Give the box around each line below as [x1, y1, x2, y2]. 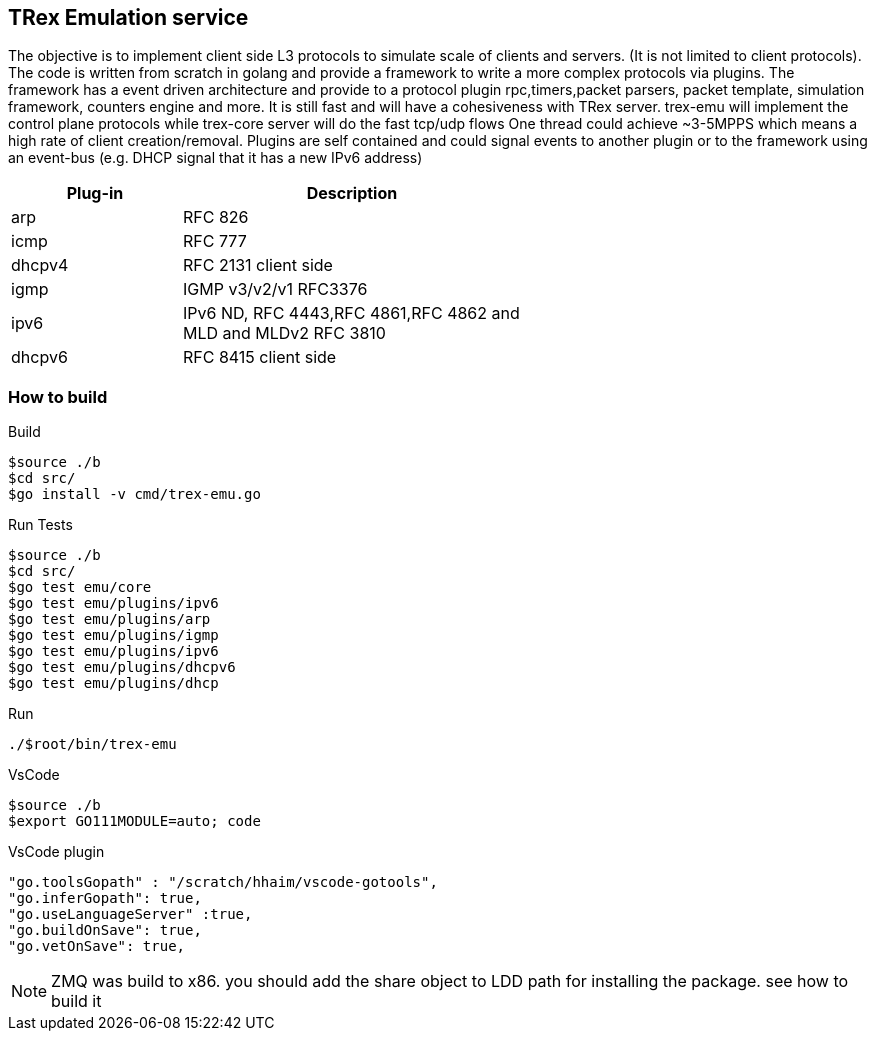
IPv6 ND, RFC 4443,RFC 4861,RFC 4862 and [182, 303, 520, 324]
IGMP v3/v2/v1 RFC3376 [182, 279, 368, 300]
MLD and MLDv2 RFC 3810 [182, 323, 386, 344]
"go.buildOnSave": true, [8, 922, 202, 939]
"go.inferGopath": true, [8, 890, 202, 907]
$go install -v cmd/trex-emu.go [8, 486, 261, 503]
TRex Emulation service [8, 5, 249, 30]
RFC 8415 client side [182, 347, 337, 368]
